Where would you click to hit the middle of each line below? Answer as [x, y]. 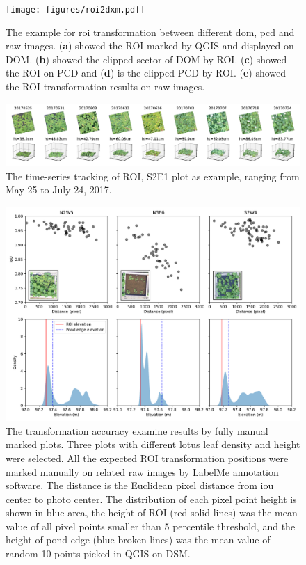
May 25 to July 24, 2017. [59, 190]
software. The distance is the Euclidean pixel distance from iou [140, 485]
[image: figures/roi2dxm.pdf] [75, 10]
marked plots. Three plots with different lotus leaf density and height [153, 444]
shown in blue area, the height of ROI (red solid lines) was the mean [152, 512]
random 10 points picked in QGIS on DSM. [98, 554]
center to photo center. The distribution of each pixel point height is [151, 499]
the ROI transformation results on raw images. [105, 87]
